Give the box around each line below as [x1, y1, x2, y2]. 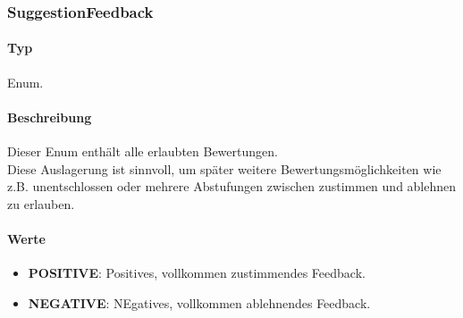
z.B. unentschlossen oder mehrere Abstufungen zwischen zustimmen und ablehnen [7, 177, 457, 196]
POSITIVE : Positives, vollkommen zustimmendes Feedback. [28, 264, 366, 282]
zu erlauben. [7, 194, 75, 213]
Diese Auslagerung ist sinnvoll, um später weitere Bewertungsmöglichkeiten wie [7, 159, 442, 178]
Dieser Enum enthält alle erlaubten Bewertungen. [7, 142, 278, 161]
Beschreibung [7, 107, 92, 126]
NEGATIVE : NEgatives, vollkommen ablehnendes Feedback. [28, 293, 371, 312]
